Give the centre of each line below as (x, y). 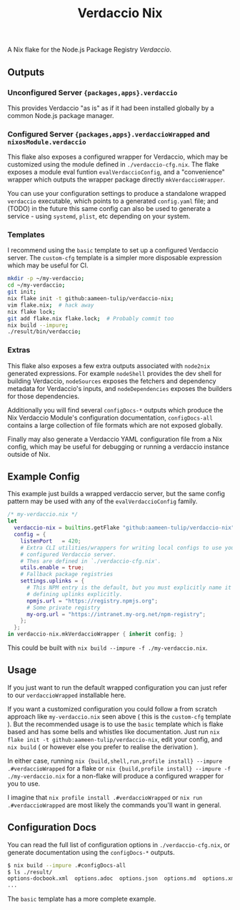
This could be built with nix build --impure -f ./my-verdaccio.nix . (107, 648)
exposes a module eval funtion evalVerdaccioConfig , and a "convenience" (116, 172)
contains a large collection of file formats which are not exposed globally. (115, 425)
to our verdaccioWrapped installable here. (67, 695)
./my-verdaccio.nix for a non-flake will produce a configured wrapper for (115, 776)
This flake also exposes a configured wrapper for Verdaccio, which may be (118, 157)
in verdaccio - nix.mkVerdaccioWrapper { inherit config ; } (95, 634)
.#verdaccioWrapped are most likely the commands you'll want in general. (114, 805)
